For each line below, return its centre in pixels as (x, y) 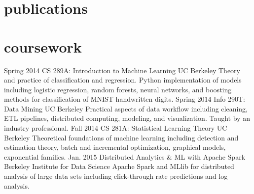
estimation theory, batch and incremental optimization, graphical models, (115, 147)
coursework (43, 46)
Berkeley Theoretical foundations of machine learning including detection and (121, 137)
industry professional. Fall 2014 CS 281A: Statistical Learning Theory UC (116, 128)
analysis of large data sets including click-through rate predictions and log (116, 176)
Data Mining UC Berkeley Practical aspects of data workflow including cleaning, (126, 108)
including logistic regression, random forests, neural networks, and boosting (118, 89)
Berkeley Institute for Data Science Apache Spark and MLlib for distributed (119, 166)
